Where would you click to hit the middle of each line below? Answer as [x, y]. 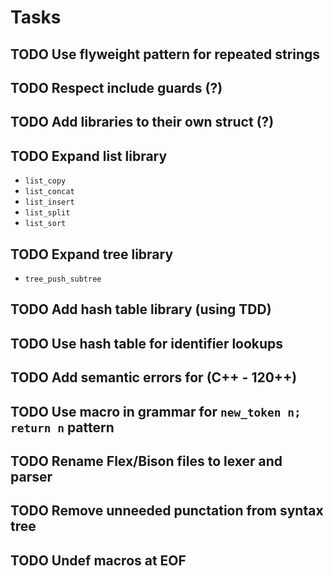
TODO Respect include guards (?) [116, 87]
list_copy [45, 181]
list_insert [49, 202]
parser [31, 476]
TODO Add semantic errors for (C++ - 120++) [154, 377]
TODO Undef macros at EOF [98, 560]
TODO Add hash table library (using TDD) [141, 309]
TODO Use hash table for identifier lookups [147, 343]
